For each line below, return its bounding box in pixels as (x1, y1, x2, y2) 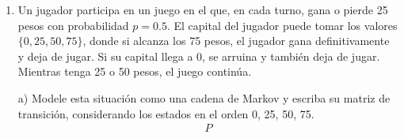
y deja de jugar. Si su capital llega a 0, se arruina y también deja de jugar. (17, 47, 380, 64)
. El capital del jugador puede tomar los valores (166, 17, 398, 33)
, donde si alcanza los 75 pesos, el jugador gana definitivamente (82, 32, 390, 49)
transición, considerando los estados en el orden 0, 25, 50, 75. (17, 105, 314, 121)
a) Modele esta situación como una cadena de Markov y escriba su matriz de (17, 89, 391, 106)
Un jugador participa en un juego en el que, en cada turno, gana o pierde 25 (17, 2, 388, 17)
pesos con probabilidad (17, 17, 129, 33)
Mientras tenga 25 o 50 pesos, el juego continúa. (17, 63, 252, 80)
